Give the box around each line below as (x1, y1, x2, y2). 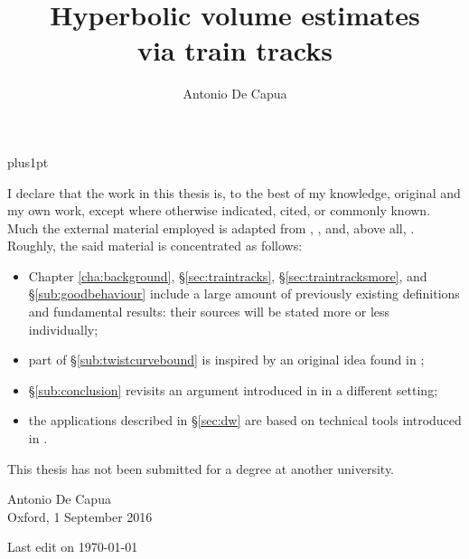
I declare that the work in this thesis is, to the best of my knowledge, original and (7, 183, 461, 202)
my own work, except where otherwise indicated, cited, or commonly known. (7, 201, 431, 220)
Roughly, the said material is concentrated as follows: (7, 236, 303, 255)
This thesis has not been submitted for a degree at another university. (7, 459, 395, 478)
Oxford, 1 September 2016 (7, 507, 153, 526)
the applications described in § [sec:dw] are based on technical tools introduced (28, 411, 462, 430)
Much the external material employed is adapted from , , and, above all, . (7, 218, 415, 237)
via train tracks (137, 32, 333, 69)
